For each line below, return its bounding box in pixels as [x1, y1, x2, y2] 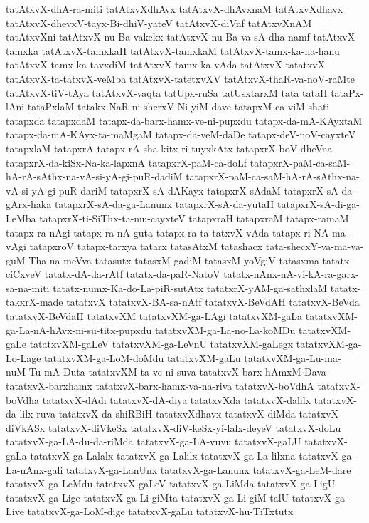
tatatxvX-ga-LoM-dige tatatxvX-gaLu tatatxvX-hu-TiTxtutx [27, 504, 294, 519]
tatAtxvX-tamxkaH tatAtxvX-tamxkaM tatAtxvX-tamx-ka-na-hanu [41, 43, 340, 58]
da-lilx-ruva [6, 406, 56, 421]
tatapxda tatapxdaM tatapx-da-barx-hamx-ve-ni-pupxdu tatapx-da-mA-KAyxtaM [6, 113, 363, 128]
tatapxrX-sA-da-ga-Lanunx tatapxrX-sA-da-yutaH [54, 197, 274, 212]
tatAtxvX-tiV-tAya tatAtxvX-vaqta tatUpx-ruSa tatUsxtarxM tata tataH [6, 85, 328, 100]
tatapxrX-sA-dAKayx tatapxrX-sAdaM [109, 182, 281, 197]
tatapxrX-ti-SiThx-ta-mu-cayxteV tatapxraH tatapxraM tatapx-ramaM [39, 210, 349, 225]
